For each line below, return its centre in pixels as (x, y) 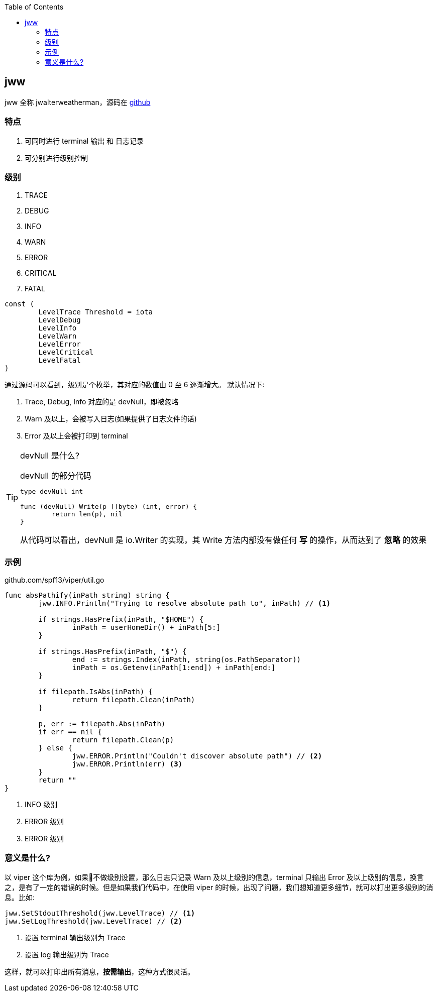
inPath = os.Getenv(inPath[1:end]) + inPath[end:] (174, 668)
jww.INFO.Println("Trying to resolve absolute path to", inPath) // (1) (185, 603)
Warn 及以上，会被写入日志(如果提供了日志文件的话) (111, 419)
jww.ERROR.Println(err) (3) (127, 764)
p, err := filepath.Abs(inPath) (102, 724)
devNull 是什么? (50, 456)
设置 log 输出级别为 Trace (67, 954)
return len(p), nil (87, 514)
